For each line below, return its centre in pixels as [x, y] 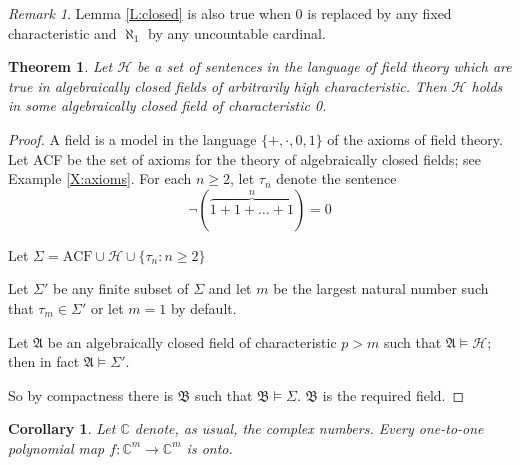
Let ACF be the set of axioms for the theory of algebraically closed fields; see [244, 158]
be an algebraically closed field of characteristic [192, 341]
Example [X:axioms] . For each [100, 178]
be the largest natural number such [381, 288]
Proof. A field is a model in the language [132, 138]
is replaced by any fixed [379, 13]
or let [107, 307]
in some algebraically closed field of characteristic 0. [167, 105]
